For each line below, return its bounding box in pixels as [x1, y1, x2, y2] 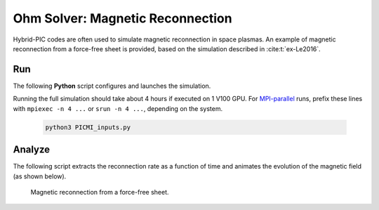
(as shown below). [13, 172, 67, 181]
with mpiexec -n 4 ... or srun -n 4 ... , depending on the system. [13, 104, 223, 112]
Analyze [13, 144, 51, 156]
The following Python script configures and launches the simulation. [13, 81, 211, 90]
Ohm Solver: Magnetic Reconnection [13, 11, 232, 26]
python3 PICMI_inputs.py [45, 123, 131, 131]
